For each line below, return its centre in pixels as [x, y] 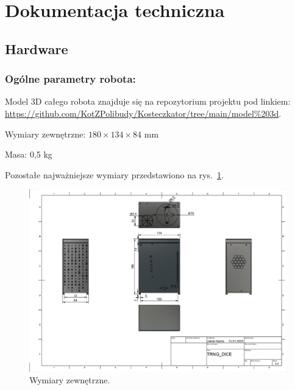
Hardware [37, 48]
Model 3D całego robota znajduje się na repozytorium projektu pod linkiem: [148, 101]
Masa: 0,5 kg [29, 154]
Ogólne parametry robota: [70, 79]
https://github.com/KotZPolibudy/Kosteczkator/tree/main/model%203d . [143, 113]
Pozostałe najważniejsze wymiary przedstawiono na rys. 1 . [114, 174]
